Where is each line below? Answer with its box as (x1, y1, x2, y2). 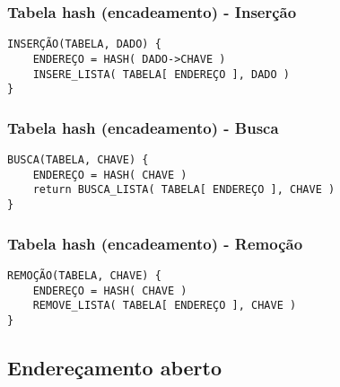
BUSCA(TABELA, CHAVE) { (7, 154, 149, 167)
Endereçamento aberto (7, 353, 222, 381)
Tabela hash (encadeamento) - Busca (7, 116, 279, 138)
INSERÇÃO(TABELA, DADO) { (7, 38, 161, 51)
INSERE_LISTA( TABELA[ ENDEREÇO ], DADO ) (32, 67, 290, 81)
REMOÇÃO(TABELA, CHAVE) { (7, 268, 161, 282)
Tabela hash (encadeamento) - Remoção (7, 232, 303, 254)
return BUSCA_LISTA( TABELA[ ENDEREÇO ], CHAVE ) (32, 183, 336, 197)
